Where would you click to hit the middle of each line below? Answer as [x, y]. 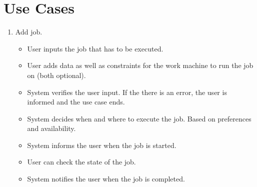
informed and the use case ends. [76, 102]
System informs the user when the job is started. [102, 145]
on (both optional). [56, 75]
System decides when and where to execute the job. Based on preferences [139, 118]
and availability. [51, 128]
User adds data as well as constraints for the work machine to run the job [140, 65]
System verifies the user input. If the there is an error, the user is [127, 92]
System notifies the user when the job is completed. [106, 179]
